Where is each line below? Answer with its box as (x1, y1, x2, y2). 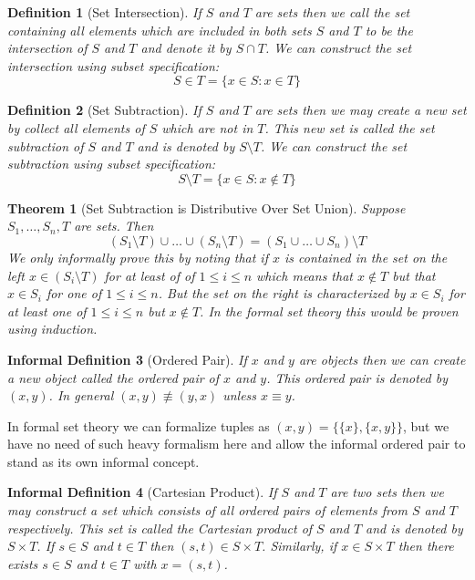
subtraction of (7, 136, 84, 155)
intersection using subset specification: (7, 56, 220, 75)
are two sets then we (330, 482, 444, 502)
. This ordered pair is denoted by (266, 368, 448, 387)
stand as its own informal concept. (7, 451, 200, 471)
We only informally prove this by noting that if (7, 247, 268, 266)
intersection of (7, 38, 88, 57)
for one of (46, 284, 102, 303)
